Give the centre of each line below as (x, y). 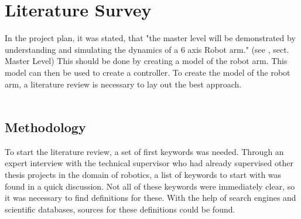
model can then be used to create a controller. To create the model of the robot (148, 72)
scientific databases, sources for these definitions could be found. (120, 209)
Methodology (45, 127)
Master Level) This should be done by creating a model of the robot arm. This (146, 61)
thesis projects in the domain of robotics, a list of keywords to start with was (143, 175)
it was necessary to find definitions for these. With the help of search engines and (150, 198)
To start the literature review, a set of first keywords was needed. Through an (144, 151)
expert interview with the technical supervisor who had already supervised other (149, 163)
